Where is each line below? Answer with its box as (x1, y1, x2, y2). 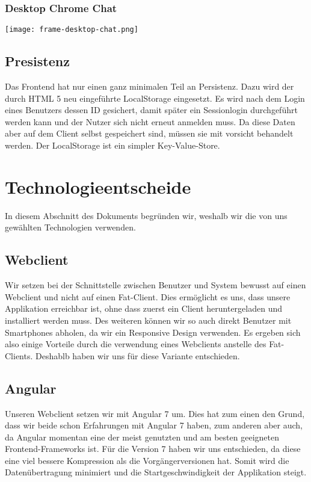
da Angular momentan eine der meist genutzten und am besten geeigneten (5, 430, 279, 443)
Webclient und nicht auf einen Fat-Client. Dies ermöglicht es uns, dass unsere (5, 290, 291, 303)
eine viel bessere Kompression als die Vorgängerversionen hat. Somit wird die (5, 454, 289, 466)
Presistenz (5, 52, 70, 70)
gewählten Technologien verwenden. (5, 221, 136, 233)
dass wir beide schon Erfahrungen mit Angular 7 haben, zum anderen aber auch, (5, 419, 303, 431)
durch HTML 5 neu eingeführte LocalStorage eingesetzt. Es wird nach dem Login (5, 91, 305, 104)
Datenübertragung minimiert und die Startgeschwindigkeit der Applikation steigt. (5, 466, 307, 478)
